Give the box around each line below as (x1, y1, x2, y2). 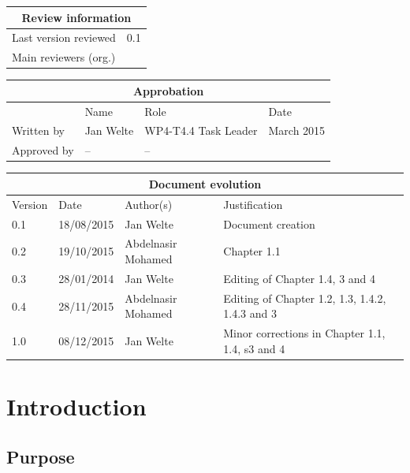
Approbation (132, 82, 204, 99)
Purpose (6, 444, 75, 468)
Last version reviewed (12, 29, 116, 46)
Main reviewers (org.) (12, 49, 116, 65)
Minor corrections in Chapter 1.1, (223, 325, 386, 341)
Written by (12, 122, 65, 139)
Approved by (12, 142, 74, 158)
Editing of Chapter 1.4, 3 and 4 (223, 270, 376, 286)
